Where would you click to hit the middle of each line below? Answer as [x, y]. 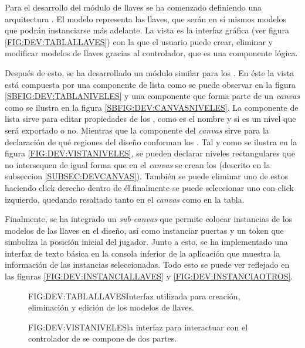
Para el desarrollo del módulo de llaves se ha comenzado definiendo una [133, 7]
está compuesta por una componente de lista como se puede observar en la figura [150, 84]
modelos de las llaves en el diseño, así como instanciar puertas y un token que [144, 230]
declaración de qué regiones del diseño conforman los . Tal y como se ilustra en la [151, 141]
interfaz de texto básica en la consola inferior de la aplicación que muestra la [143, 253]
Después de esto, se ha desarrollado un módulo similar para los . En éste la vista [150, 72]
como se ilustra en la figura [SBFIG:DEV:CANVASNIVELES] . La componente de [152, 107]
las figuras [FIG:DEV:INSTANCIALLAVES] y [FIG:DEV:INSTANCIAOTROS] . [149, 276]
